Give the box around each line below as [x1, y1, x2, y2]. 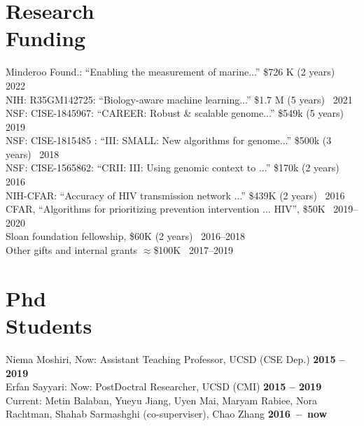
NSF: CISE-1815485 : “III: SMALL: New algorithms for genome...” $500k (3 [6, 133, 332, 148]
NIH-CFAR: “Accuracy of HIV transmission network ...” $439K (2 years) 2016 [6, 187, 345, 202]
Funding [6, 24, 86, 52]
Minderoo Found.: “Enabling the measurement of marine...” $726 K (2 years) [6, 64, 335, 79]
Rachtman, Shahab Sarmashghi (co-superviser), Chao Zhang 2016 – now [6, 406, 328, 421]
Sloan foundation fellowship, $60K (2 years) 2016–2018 [6, 229, 246, 243]
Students [6, 311, 92, 339]
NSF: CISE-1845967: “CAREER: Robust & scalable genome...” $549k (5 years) [6, 106, 344, 120]
